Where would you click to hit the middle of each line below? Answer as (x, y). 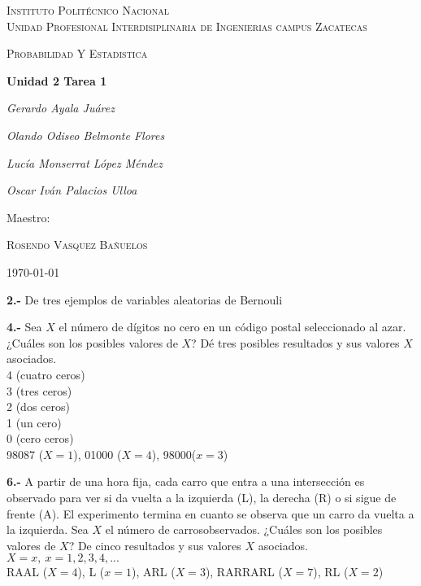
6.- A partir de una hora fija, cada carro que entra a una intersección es (186, 481)
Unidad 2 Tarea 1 (57, 80)
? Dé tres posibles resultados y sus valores (295, 342)
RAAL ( (27, 572)
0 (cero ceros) (40, 438)
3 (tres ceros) (39, 390)
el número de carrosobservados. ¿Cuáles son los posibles (244, 529)
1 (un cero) (34, 422)
